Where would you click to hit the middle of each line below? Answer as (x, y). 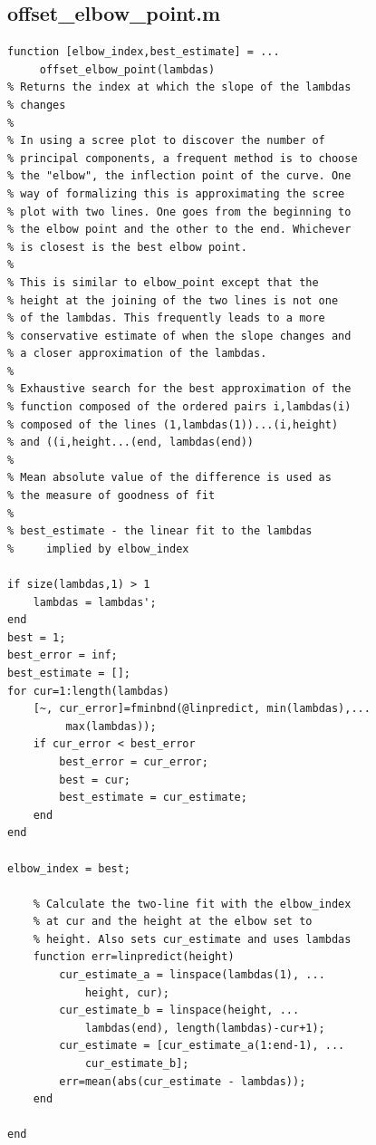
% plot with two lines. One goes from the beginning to (179, 212)
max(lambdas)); (111, 726)
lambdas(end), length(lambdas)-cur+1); (205, 1028)
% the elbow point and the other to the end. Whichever (179, 230)
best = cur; (95, 779)
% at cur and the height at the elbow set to (173, 922)
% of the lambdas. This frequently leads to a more (166, 318)
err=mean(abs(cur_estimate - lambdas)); (183, 1081)
